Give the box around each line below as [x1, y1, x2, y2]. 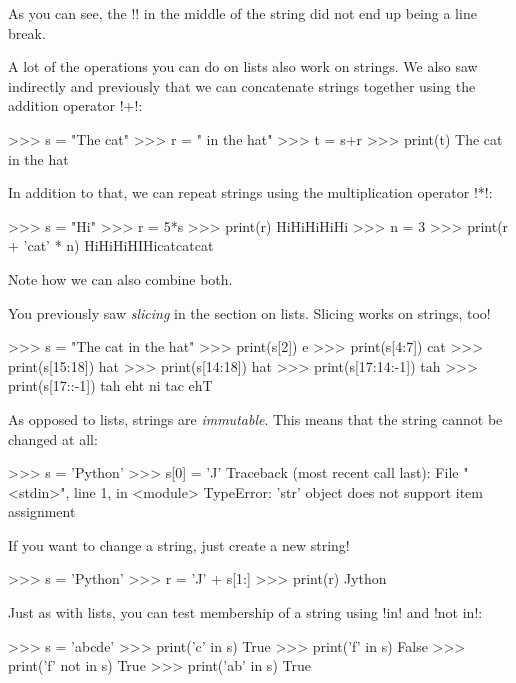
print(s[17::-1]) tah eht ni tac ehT [8, 375, 213, 396]
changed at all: [8, 428, 98, 449]
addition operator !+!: [8, 95, 143, 116]
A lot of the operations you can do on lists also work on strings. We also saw [8, 56, 478, 77]
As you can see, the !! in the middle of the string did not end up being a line [8, 3, 477, 23]
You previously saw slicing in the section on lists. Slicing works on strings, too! [8, 302, 491, 323]
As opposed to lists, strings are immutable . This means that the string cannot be [8, 408, 503, 429]
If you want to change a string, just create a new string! [8, 534, 350, 555]
